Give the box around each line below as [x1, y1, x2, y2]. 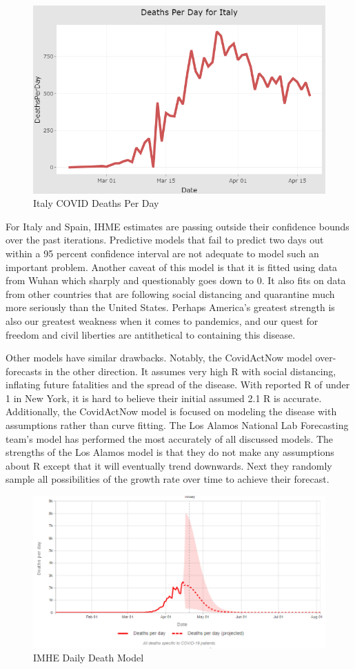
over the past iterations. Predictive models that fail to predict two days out [6, 232, 324, 247]
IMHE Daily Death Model [33, 650, 144, 665]
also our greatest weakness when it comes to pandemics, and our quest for [6, 313, 318, 328]
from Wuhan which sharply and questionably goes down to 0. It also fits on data [6, 273, 346, 288]
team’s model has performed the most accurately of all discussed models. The [6, 431, 334, 446]
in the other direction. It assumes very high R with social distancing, [45, 363, 336, 378]
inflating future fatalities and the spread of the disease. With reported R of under [6, 377, 350, 392]
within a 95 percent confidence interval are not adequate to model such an [6, 246, 319, 260]
